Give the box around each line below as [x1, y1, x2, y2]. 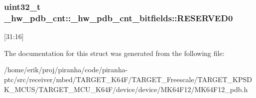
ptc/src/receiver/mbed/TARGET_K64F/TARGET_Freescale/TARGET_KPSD [4, 74, 252, 84]
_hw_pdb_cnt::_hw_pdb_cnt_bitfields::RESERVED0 [4, 11, 233, 24]
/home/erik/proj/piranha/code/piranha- [4, 64, 128, 75]
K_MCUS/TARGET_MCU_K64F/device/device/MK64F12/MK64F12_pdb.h [4, 84, 248, 94]
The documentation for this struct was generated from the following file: [4, 48, 225, 58]
